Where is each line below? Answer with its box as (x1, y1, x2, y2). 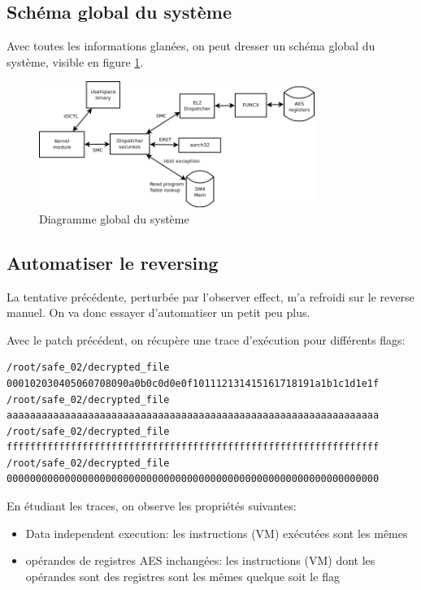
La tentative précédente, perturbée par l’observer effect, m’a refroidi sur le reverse (7, 288, 414, 305)
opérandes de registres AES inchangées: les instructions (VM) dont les (25, 552, 375, 569)
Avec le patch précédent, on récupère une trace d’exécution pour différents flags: (7, 331, 406, 348)
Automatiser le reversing (7, 249, 219, 275)
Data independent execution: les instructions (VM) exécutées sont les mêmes (25, 524, 408, 541)
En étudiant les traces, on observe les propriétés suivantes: (7, 497, 297, 514)
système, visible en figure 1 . (7, 53, 144, 70)
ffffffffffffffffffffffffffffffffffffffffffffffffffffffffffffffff (7, 441, 380, 453)
